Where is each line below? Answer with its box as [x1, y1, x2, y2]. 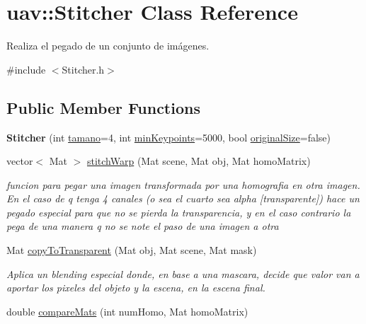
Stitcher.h [62, 62, 105, 76]
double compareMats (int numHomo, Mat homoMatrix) [6, 303, 248, 318]
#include [6, 62, 46, 76]
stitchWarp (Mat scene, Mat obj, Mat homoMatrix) [86, 154, 311, 168]
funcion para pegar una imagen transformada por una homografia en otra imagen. [6, 177, 360, 192]
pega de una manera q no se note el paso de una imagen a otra [6, 219, 279, 233]
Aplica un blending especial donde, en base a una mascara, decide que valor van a [6, 266, 360, 281]
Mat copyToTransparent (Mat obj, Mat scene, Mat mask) [6, 243, 257, 258]
